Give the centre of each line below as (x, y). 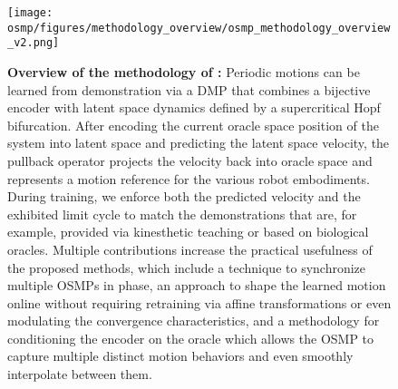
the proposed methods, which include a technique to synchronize (187, 267)
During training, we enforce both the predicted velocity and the (184, 196)
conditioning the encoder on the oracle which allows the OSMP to (191, 338)
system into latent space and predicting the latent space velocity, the (199, 143)
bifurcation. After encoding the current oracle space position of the (193, 125)
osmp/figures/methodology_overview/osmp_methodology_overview (199, 28)
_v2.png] (34, 43)
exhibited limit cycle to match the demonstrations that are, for (182, 214)
